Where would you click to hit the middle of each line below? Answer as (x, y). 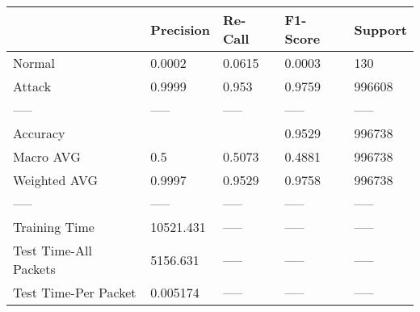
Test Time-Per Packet (75, 292)
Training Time (54, 227)
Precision (180, 29)
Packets (34, 269)
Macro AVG (47, 156)
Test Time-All (52, 250)
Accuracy (39, 133)
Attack (32, 86)
